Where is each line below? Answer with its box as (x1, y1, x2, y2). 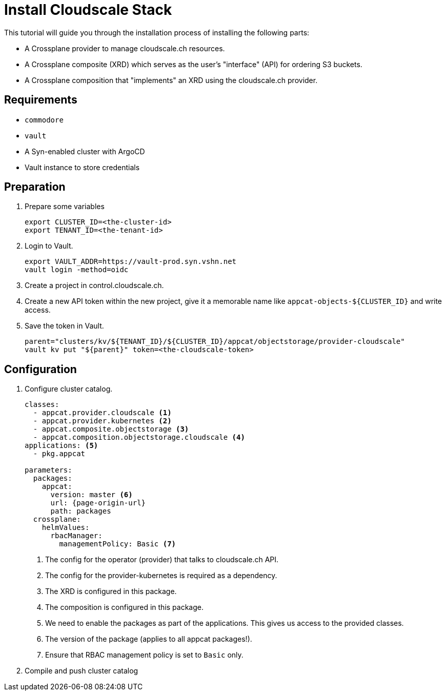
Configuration (4, 362, 77, 376)
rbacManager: (50, 532, 103, 540)
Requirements (4, 93, 77, 107)
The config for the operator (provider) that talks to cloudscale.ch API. (45, 555, 279, 564)
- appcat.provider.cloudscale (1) (33, 408, 172, 417)
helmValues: (42, 523, 90, 532)
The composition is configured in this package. (45, 603, 204, 612)
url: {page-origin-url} (50, 499, 146, 507)
